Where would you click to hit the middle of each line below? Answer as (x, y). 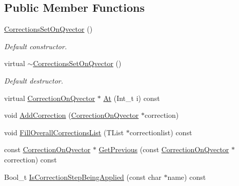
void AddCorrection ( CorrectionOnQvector (72, 115)
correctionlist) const (161, 132)
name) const (187, 177)
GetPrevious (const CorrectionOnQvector (164, 149)
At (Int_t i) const (132, 98)
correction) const (31, 159)
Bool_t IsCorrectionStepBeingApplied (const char (83, 177)
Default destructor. (34, 80)
